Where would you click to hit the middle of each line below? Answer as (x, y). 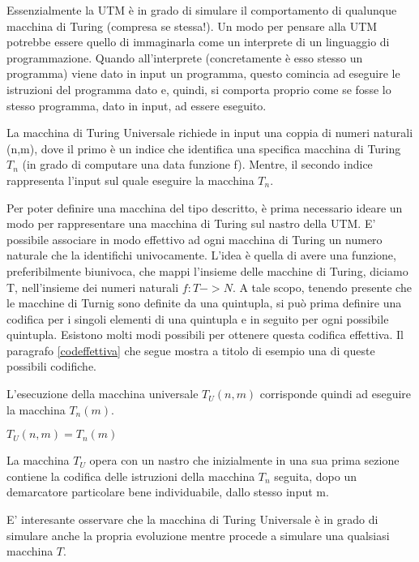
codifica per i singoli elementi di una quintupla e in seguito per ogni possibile (198, 318)
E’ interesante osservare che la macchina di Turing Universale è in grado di (192, 519)
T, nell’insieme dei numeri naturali (93, 287)
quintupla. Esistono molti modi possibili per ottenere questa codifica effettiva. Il (205, 335)
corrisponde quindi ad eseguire (336, 394)
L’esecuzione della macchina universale (103, 394)
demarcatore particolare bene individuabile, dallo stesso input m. (168, 492)
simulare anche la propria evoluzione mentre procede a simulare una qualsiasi (198, 535)
